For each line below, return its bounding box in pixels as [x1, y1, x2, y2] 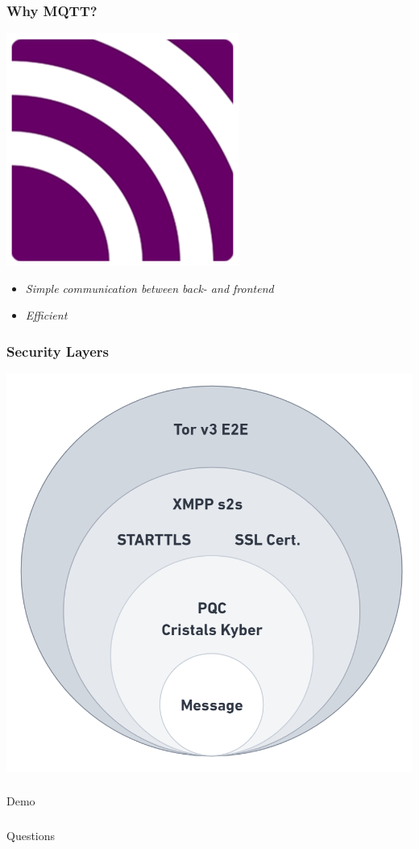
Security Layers [6, 341, 109, 361]
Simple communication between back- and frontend [25, 279, 274, 296]
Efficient [25, 307, 68, 324]
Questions [6, 826, 56, 843]
